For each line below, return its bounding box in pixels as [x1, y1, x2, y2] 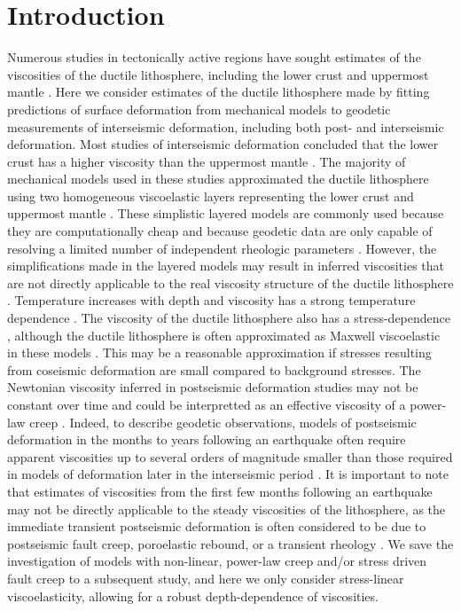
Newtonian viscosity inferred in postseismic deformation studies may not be [7, 378, 418, 396]
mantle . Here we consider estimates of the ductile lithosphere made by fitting [7, 82, 430, 101]
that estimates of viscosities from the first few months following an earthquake [7, 482, 433, 500]
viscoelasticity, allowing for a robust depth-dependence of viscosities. [7, 586, 379, 605]
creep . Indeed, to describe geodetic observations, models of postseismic [29, 412, 417, 431]
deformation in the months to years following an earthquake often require [7, 430, 406, 449]
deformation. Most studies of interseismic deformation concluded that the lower [7, 135, 439, 153]
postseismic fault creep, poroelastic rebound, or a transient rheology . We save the [7, 534, 454, 552]
